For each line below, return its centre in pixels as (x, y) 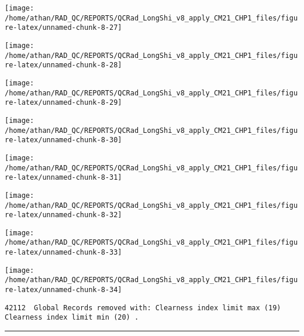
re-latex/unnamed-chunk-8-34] (63, 290)
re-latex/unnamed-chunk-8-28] (63, 65)
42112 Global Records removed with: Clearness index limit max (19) (143, 308)
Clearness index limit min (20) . (72, 318)
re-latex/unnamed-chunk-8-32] (63, 215)
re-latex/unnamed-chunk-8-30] (63, 140)
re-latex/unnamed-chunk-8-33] (63, 253)
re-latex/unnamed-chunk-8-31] (63, 178)
